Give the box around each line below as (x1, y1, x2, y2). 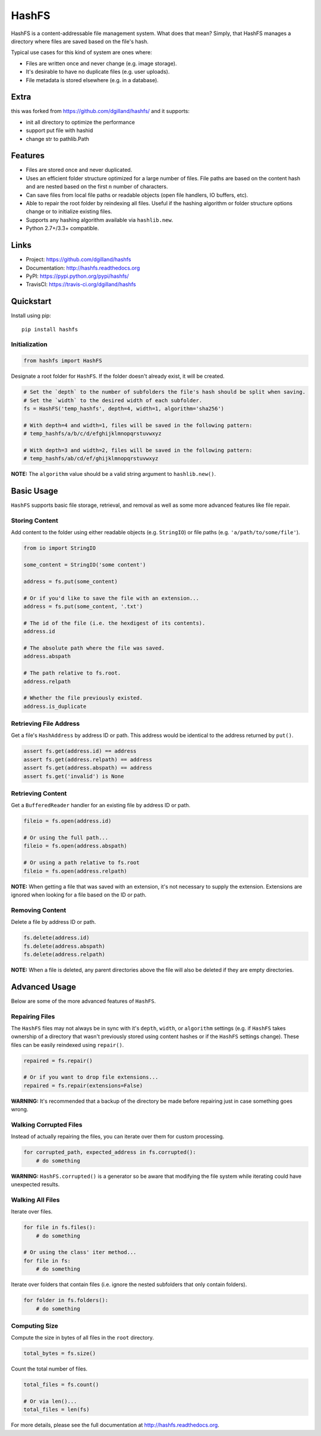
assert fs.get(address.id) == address (23, 748, 137, 755)
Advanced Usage (11, 982, 77, 992)
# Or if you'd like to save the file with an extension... (23, 595, 199, 601)
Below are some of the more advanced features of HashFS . (11, 997, 156, 1005)
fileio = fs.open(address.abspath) (23, 842, 127, 849)
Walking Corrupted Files (11, 1121, 83, 1129)
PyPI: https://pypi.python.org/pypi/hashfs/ (26, 272, 129, 280)
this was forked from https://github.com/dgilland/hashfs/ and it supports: (11, 108, 190, 115)
